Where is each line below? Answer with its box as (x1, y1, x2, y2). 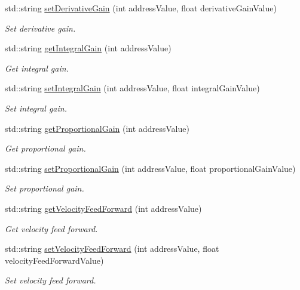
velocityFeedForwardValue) (5, 254, 104, 266)
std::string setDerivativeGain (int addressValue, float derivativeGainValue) (5, 2, 277, 14)
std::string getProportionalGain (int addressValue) (5, 122, 189, 134)
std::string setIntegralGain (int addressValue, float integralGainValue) (5, 82, 260, 94)
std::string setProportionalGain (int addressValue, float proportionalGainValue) (5, 162, 296, 174)
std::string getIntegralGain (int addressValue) (5, 42, 172, 54)
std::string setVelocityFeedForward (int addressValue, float (5, 242, 219, 255)
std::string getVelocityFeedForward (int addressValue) (5, 202, 202, 214)
